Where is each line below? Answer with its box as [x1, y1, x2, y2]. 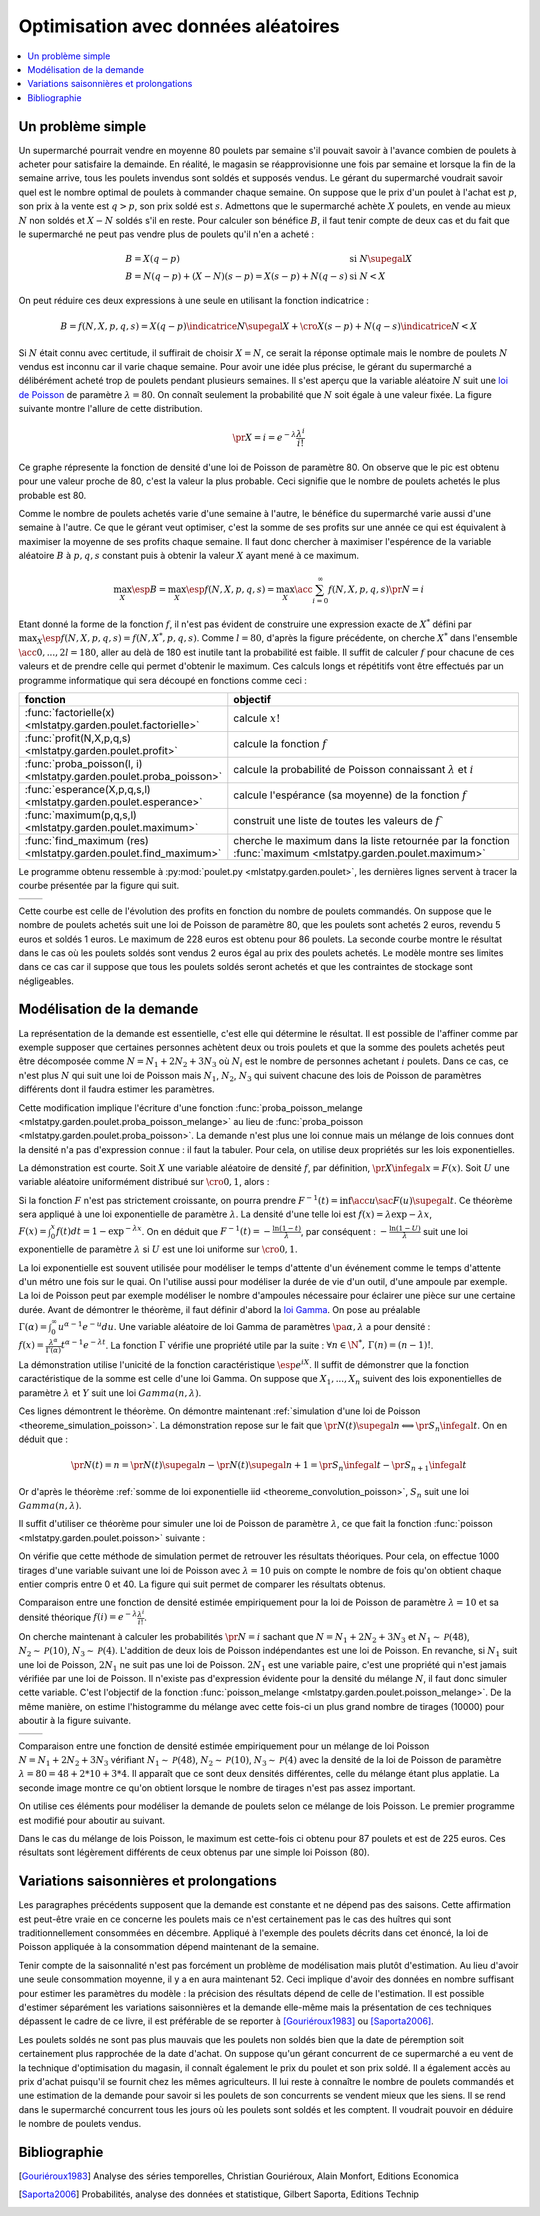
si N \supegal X [349, 253, 413, 265]
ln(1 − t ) [271, 1223, 302, 1233]
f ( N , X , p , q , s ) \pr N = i [328, 584, 425, 595]
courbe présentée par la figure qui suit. [18, 880, 180, 892]
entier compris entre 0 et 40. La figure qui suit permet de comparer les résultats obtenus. [18, 1578, 386, 1590]
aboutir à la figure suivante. [18, 1715, 132, 1727]
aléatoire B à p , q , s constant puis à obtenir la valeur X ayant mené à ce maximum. [18, 550, 360, 562]
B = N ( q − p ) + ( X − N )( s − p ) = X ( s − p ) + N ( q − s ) [125, 271, 349, 282]
